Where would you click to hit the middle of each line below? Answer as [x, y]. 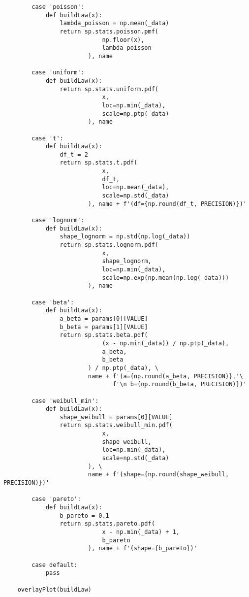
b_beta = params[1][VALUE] [104, 327]
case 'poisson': [58, 7]
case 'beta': [53, 302]
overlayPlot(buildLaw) [54, 589]
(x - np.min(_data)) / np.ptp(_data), [166, 343]
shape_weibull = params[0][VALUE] [116, 417]
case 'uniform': [58, 73]
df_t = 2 [74, 154]
